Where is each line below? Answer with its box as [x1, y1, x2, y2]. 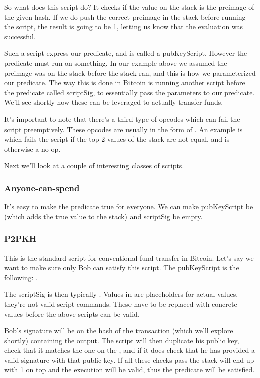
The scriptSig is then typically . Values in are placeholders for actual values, [4, 289, 238, 299]
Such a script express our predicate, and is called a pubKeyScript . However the [4, 48, 247, 58]
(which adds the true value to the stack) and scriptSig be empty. [4, 211, 203, 221]
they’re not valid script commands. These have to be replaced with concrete [4, 298, 237, 309]
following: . [4, 272, 38, 282]
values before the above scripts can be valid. [4, 308, 140, 319]
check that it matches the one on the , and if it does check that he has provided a [4, 345, 255, 355]
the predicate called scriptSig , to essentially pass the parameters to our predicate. [4, 87, 255, 97]
